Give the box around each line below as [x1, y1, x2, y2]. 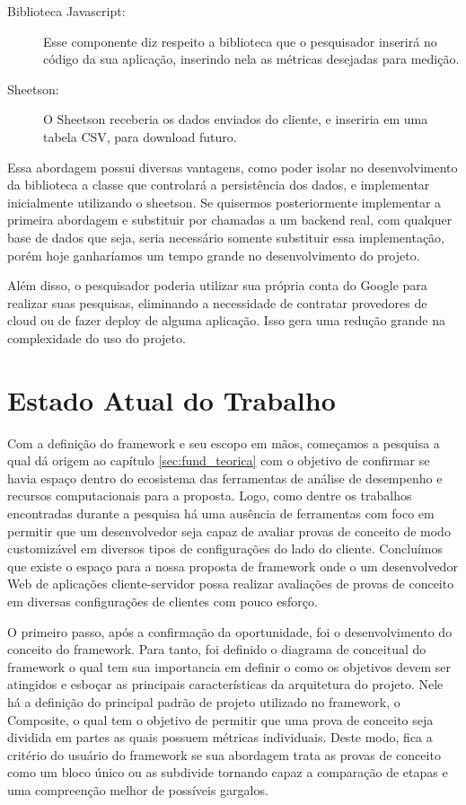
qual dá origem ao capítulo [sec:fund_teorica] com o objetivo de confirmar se [7, 451, 430, 470]
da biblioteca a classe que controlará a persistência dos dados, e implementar [7, 175, 430, 194]
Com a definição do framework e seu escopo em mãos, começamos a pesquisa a [7, 433, 440, 452]
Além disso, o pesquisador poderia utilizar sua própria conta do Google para [7, 276, 427, 295]
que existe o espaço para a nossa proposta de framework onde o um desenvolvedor [7, 556, 458, 575]
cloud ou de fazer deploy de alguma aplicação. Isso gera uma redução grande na [7, 311, 445, 330]
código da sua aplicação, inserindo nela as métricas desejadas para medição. [43, 49, 460, 68]
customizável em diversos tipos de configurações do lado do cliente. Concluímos [7, 539, 444, 558]
